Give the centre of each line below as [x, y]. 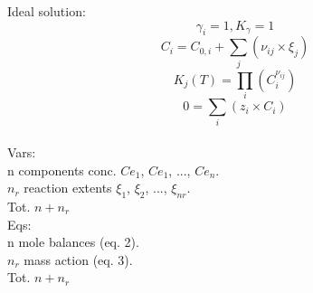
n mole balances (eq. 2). [73, 242]
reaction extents [68, 188]
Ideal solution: [47, 11]
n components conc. [62, 170]
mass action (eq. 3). [78, 259]
